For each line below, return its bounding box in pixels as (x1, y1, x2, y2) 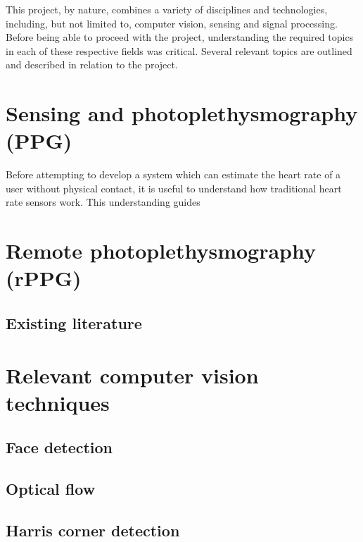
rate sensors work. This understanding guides (6, 195, 200, 209)
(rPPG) (6, 264, 82, 292)
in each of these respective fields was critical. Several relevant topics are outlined (6, 43, 352, 58)
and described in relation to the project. (6, 57, 178, 72)
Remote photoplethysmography (6, 236, 316, 265)
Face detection (6, 436, 113, 458)
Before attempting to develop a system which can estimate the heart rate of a (6, 167, 341, 182)
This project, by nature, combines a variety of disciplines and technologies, (6, 2, 328, 16)
